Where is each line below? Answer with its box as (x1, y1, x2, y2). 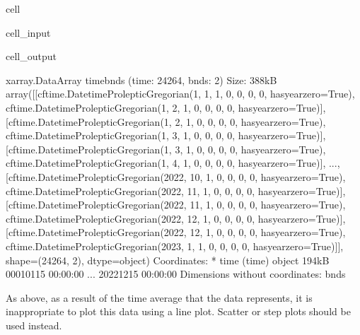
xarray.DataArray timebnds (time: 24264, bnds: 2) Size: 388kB (6, 72, 277, 87)
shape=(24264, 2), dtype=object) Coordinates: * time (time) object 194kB (6, 252, 330, 267)
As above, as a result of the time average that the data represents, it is (6, 290, 313, 305)
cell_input (6, 25, 51, 40)
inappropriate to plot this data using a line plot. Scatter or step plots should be (6, 304, 351, 319)
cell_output (6, 49, 57, 64)
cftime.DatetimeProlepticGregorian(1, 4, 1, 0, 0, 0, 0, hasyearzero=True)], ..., (6, 155, 340, 170)
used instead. (6, 317, 62, 332)
